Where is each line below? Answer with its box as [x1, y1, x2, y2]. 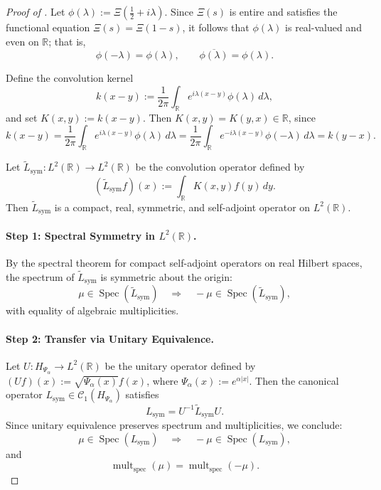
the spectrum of [6, 269, 75, 284]
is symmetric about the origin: [100, 269, 232, 284]
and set [6, 110, 38, 124]
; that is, [48, 33, 86, 48]
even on [6, 33, 39, 48]
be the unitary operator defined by [104, 358, 256, 373]
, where [146, 373, 178, 388]
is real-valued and [285, 20, 362, 34]
